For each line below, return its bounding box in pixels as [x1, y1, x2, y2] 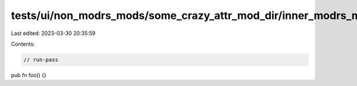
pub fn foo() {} [11, 71, 47, 78]
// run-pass [23, 56, 59, 63]
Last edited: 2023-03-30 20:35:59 [11, 30, 96, 37]
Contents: [11, 40, 35, 47]
